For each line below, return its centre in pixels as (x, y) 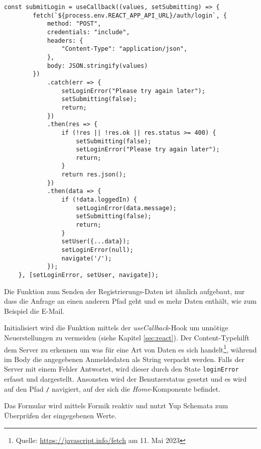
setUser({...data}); (96, 242)
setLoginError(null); (97, 250)
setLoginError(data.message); (126, 208)
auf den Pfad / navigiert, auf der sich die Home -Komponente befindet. (112, 388)
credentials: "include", (88, 32)
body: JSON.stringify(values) (97, 66)
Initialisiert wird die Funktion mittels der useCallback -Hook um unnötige (116, 328)
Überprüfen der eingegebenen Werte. (60, 415)
